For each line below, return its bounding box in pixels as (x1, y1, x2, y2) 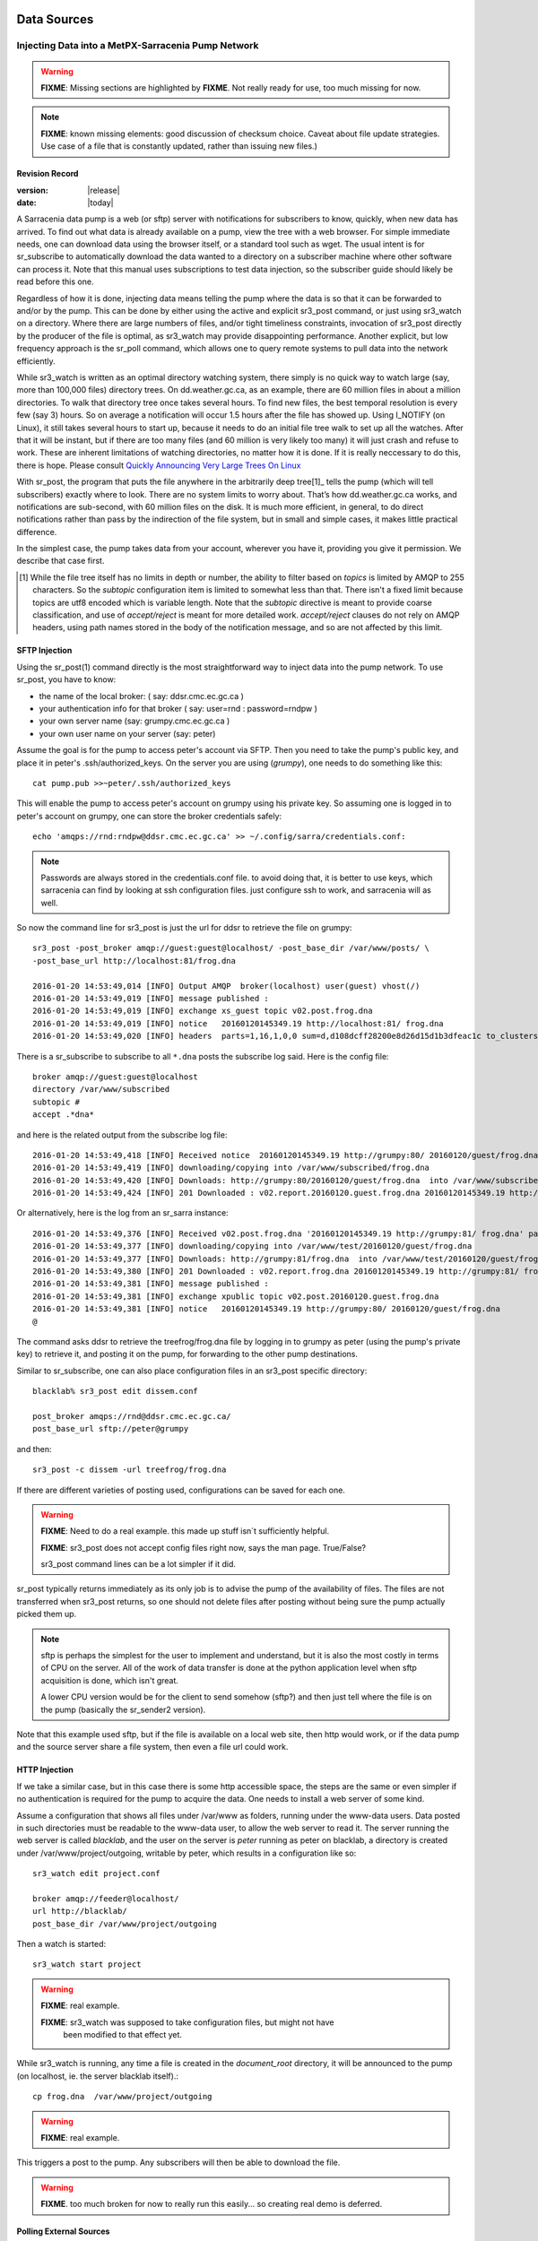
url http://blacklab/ (32, 1906, 127, 1917)
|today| (87, 197, 114, 208)
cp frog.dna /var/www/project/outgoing (32, 2091, 213, 2102)
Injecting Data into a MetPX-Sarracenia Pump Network (16, 39, 259, 52)
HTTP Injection (16, 1764, 74, 1775)
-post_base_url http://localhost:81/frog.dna (32, 956, 237, 965)
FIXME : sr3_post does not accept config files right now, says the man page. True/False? (40, 1542, 367, 1553)
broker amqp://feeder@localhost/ (32, 1893, 179, 1904)
